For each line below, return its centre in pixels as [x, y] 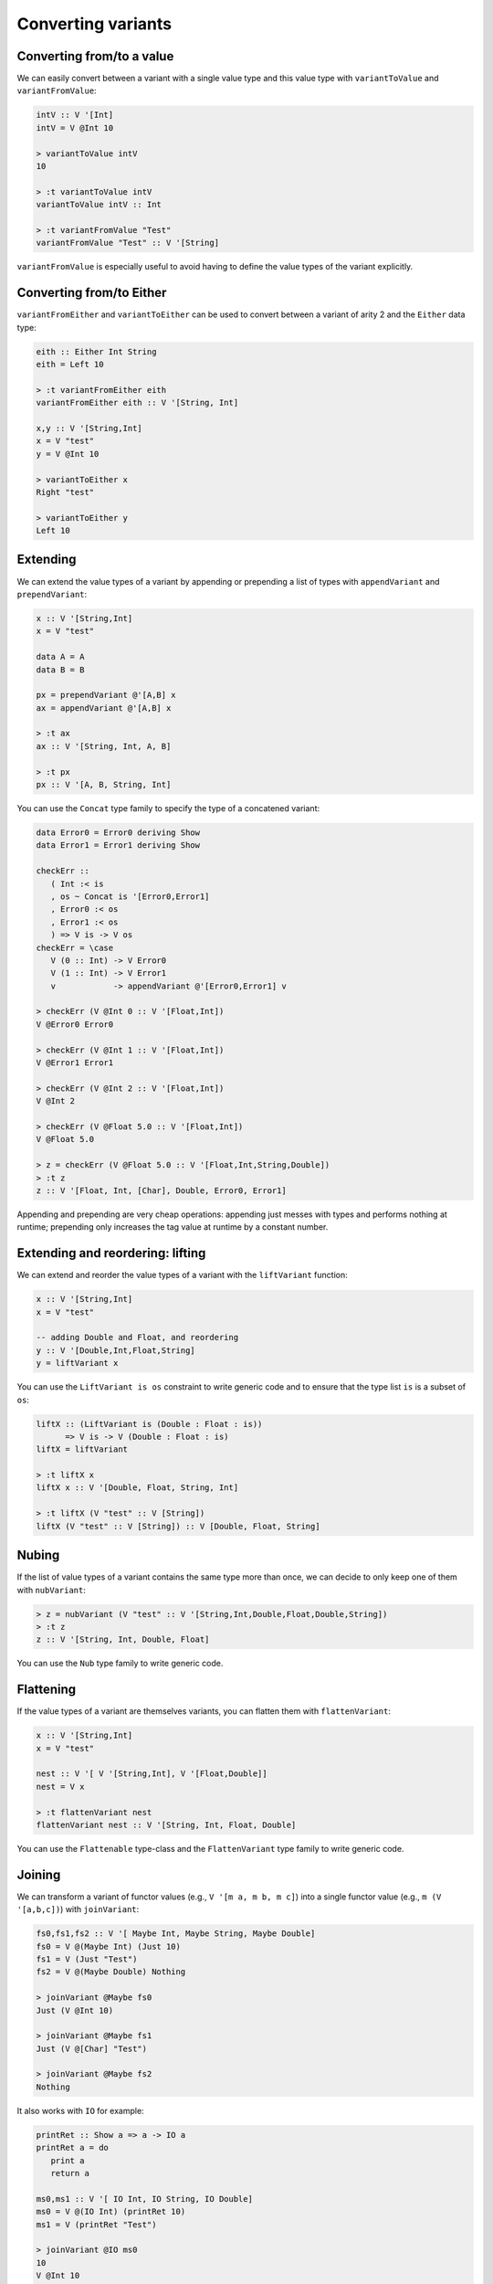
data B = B [60, 670]
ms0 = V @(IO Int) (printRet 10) [111, 2212]
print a [68, 2160]
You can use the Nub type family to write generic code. [120, 1664]
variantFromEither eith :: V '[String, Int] [137, 403]
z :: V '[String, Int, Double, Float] [123, 1639]
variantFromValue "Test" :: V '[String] [127, 243]
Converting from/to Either [92, 293]
